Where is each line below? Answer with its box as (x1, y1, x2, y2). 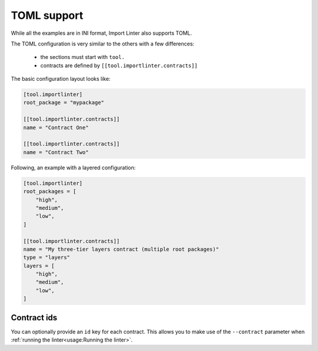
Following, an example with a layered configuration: (11, 164, 136, 171)
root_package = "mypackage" (23, 99, 104, 106)
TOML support (11, 9, 84, 22)
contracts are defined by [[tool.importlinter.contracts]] (40, 62, 198, 69)
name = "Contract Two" (23, 149, 89, 156)
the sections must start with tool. (40, 54, 125, 61)
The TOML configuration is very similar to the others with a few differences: (11, 40, 194, 47)
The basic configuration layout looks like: (11, 76, 111, 83)
